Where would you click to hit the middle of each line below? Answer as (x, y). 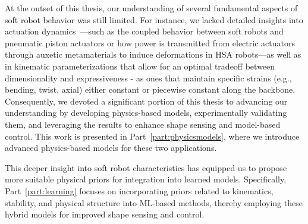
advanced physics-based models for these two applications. (111, 148)
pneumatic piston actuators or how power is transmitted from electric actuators (150, 42)
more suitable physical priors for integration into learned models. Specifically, (146, 179)
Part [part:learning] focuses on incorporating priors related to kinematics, (139, 190)
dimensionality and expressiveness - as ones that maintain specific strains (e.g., (148, 78)
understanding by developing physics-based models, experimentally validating (146, 113)
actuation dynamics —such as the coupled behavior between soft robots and (144, 31)
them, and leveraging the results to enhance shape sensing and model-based (143, 124)
